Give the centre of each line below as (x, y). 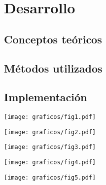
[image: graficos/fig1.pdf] (50, 117)
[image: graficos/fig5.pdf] (50, 177)
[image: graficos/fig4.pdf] (50, 163)
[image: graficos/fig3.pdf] (50, 147)
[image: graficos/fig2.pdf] (50, 132)
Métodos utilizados (53, 68)
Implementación (46, 97)
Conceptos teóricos (53, 39)
